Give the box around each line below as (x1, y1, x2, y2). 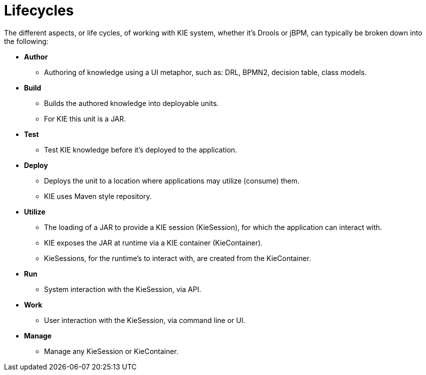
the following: (4, 36, 48, 45)
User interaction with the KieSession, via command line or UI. (44, 315, 245, 324)
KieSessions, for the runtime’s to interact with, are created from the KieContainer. (44, 253, 311, 262)
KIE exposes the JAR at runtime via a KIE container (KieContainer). (44, 238, 263, 247)
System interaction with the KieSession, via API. (44, 284, 201, 293)
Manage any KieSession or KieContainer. (44, 346, 178, 355)
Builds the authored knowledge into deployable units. (44, 98, 219, 107)
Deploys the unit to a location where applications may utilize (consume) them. (44, 176, 299, 185)
